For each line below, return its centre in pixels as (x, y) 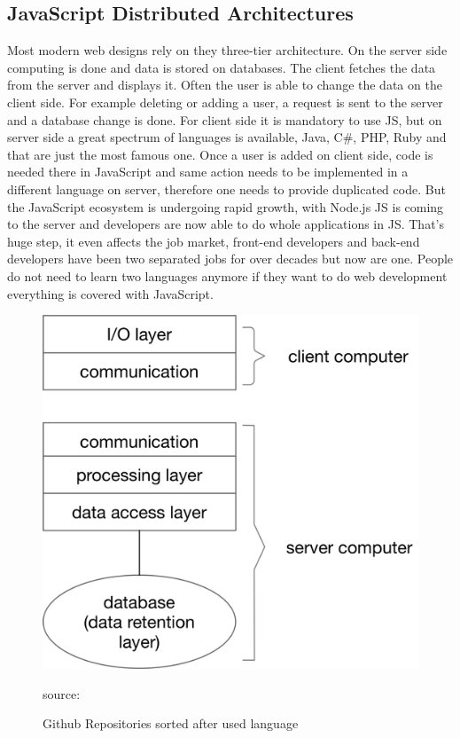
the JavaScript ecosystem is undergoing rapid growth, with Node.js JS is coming (226, 206)
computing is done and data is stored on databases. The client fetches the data (222, 67)
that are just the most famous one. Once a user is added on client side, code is (220, 154)
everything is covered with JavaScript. (110, 293)
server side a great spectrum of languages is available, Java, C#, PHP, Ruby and (227, 137)
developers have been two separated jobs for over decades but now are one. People (230, 259)
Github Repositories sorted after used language (171, 723)
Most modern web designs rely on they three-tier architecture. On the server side (227, 50)
